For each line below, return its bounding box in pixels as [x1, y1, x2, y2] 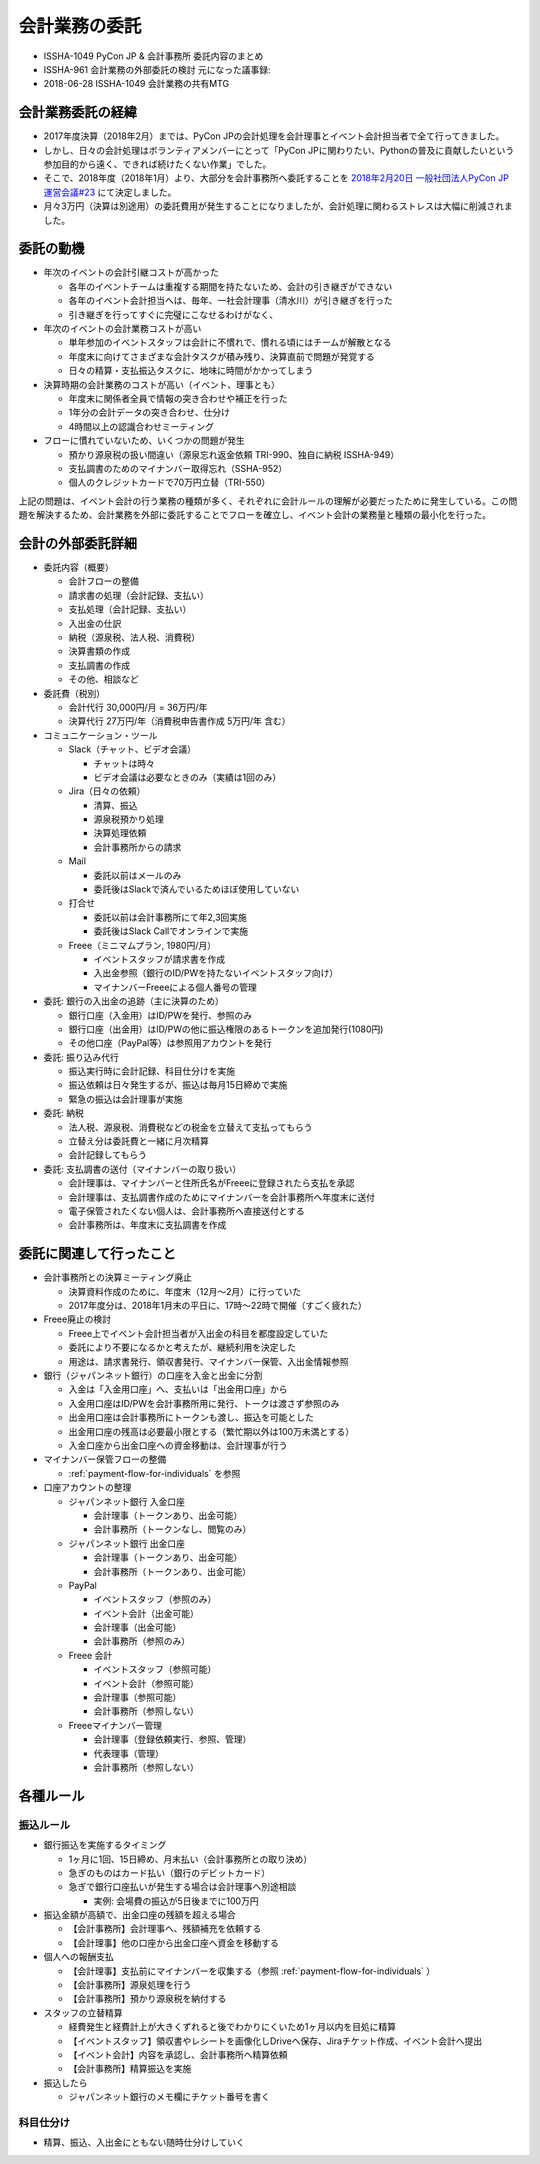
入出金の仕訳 [68, 617, 122, 629]
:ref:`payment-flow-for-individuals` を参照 [68, 1467, 241, 1479]
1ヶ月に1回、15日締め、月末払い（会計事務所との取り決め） [68, 1853, 313, 1865]
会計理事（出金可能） [93, 1621, 182, 1634]
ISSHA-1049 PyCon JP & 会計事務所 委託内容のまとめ [43, 50, 264, 62]
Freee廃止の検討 [43, 1313, 112, 1325]
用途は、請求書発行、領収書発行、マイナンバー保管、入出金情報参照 [68, 1355, 349, 1367]
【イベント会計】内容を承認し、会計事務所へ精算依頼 [68, 2048, 288, 2060]
